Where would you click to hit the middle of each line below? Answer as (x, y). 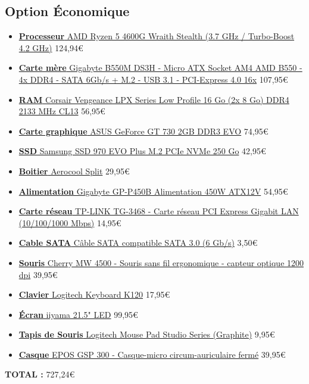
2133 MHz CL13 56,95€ (62, 111)
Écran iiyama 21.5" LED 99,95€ (78, 314)
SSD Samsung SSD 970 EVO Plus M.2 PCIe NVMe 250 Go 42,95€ (142, 151)
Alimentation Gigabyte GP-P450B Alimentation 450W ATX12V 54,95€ (153, 191)
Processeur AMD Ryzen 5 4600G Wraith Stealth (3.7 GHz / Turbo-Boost (157, 36)
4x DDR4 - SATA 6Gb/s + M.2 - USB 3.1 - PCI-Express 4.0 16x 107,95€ (153, 79)
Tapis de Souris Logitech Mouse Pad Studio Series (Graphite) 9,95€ (147, 334)
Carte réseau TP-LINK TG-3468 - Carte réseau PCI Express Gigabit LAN (159, 211)
